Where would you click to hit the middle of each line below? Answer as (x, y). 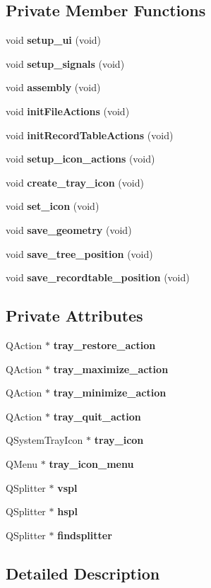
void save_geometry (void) (69, 229)
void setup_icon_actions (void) (80, 159)
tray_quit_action (97, 416)
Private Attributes (74, 316)
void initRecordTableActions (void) (90, 135)
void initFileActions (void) (68, 111)
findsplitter (85, 535)
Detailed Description (83, 573)
